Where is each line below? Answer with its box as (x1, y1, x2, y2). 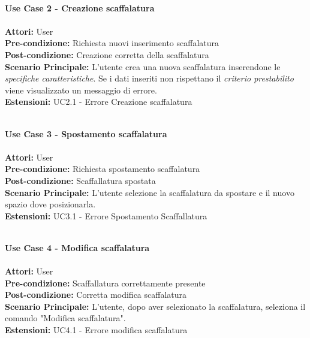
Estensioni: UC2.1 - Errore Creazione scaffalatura (5, 95, 192, 108)
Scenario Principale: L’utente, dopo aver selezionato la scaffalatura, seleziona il (5, 300, 306, 312)
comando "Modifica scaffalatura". (5, 312, 126, 324)
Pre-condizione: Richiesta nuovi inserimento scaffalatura (5, 37, 219, 49)
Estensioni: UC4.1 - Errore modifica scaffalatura (5, 324, 188, 336)
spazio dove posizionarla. (5, 198, 96, 210)
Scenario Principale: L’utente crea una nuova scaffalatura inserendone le (5, 60, 281, 73)
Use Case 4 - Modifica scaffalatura (5, 241, 150, 253)
